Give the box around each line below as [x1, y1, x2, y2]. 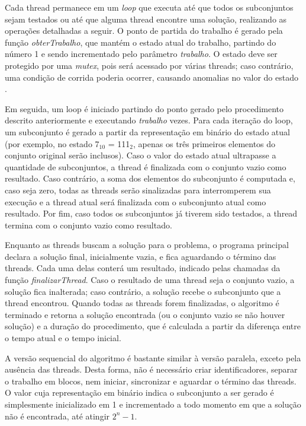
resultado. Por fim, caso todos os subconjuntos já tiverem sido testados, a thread [5, 207, 298, 220]
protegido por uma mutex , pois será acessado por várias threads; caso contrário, [5, 59, 294, 71]
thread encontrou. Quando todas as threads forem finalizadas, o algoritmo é [5, 297, 279, 309]
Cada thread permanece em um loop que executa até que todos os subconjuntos [5, 1, 294, 13]
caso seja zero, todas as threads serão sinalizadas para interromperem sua [5, 183, 271, 196]
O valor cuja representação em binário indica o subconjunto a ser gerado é [5, 386, 274, 399]
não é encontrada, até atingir [5, 409, 110, 422]
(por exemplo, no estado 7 [5, 137, 99, 150]
